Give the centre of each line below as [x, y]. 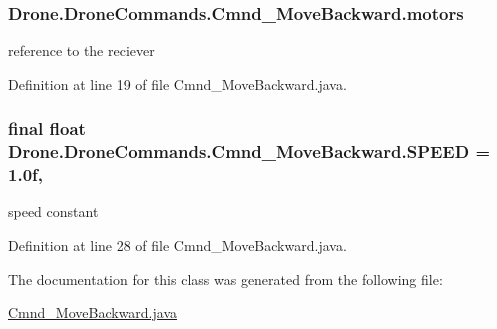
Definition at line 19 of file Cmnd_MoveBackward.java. [177, 83]
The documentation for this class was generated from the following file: [225, 278]
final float [47, 128]
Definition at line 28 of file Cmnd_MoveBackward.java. [177, 245]
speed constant [53, 211]
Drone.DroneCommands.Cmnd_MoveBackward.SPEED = [249, 151]
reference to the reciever [81, 50]
